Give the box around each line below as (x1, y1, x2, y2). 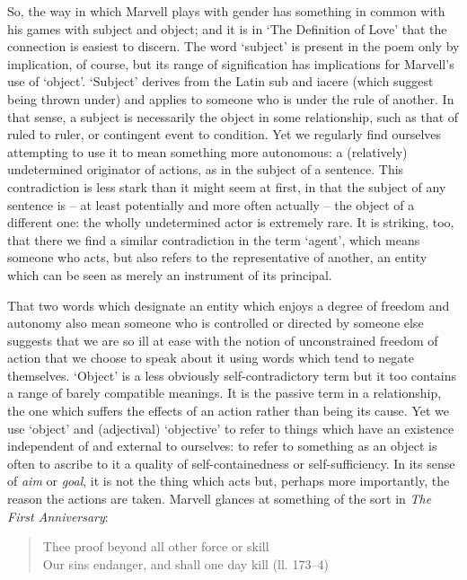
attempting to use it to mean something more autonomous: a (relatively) (7, 142, 408, 161)
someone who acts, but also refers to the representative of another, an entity (7, 248, 427, 267)
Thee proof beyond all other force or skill (42, 537, 269, 556)
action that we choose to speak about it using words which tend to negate (7, 348, 414, 367)
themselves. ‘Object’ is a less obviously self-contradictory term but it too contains (7, 365, 457, 384)
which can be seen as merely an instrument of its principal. (7, 265, 332, 284)
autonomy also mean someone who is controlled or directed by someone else (7, 313, 424, 332)
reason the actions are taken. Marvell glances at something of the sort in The (7, 489, 432, 508)
